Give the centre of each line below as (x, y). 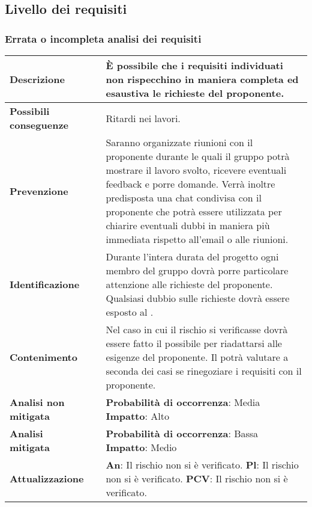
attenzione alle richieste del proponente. (189, 284)
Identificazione (45, 284)
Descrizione (37, 79)
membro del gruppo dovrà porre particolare (197, 270)
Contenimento (43, 357)
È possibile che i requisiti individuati (194, 65)
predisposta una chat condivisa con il (184, 198)
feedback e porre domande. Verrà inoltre (190, 184)
